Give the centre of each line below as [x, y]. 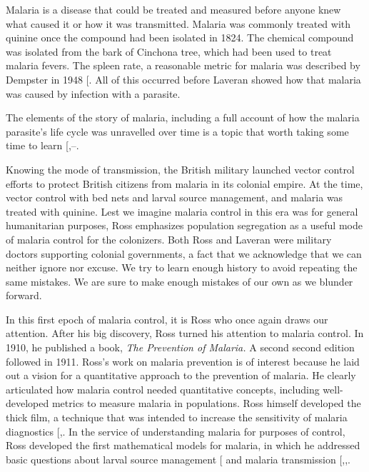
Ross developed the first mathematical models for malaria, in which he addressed [183, 445]
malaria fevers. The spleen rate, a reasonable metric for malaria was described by [183, 65]
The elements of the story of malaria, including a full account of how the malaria [183, 117]
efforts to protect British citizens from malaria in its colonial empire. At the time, [184, 183]
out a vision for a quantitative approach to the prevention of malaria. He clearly [181, 375]
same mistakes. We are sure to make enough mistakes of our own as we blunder [180, 281]
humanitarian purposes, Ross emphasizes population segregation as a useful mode [184, 225]
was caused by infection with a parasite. [93, 93]
